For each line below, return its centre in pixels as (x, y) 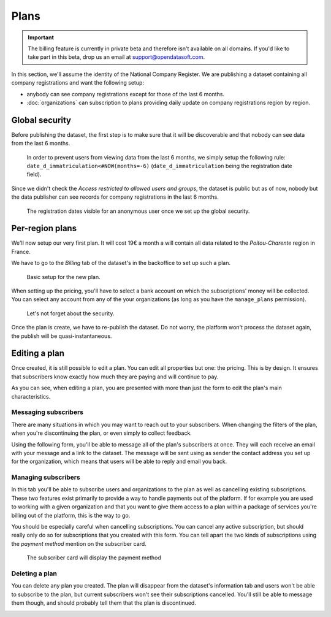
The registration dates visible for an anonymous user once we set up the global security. (138, 211)
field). (34, 174)
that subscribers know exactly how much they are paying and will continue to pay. (115, 377)
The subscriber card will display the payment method (94, 558)
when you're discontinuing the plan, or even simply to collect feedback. (102, 433)
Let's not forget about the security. (70, 313)
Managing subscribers (46, 477)
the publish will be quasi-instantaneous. (62, 336)
